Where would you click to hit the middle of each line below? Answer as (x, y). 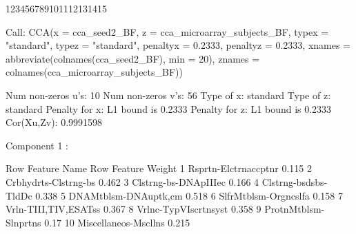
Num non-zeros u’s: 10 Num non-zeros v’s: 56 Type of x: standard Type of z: (168, 95)
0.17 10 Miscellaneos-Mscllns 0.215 (117, 222)
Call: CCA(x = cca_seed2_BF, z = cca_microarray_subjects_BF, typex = (167, 31)
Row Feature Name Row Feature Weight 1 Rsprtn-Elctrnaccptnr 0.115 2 (159, 168)
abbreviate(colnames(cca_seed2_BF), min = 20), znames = (133, 58)
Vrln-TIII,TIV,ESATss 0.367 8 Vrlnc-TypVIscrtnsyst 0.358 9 (133, 209)
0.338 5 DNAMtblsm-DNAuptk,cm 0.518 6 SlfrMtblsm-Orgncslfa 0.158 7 (189, 195)
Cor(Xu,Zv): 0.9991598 (54, 122)
